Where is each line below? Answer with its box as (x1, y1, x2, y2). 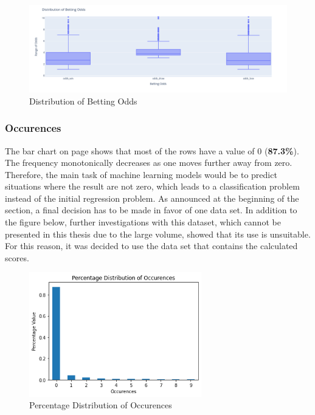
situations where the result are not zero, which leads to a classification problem (5, 180, 300, 193)
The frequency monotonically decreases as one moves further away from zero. (5, 156, 292, 169)
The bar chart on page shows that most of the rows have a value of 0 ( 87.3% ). (5, 144, 299, 157)
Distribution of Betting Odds (29, 94, 137, 107)
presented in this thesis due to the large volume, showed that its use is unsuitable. (5, 227, 311, 240)
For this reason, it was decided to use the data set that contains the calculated (5, 239, 298, 252)
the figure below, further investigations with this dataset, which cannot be (5, 216, 281, 228)
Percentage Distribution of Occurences (29, 399, 172, 411)
